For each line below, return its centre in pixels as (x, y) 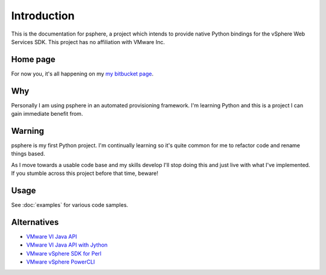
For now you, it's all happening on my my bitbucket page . (82, 74)
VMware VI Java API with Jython (67, 245)
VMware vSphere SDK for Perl (64, 253)
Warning (28, 131)
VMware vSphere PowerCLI (61, 262)
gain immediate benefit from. (47, 114)
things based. (28, 154)
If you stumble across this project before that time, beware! (85, 173)
